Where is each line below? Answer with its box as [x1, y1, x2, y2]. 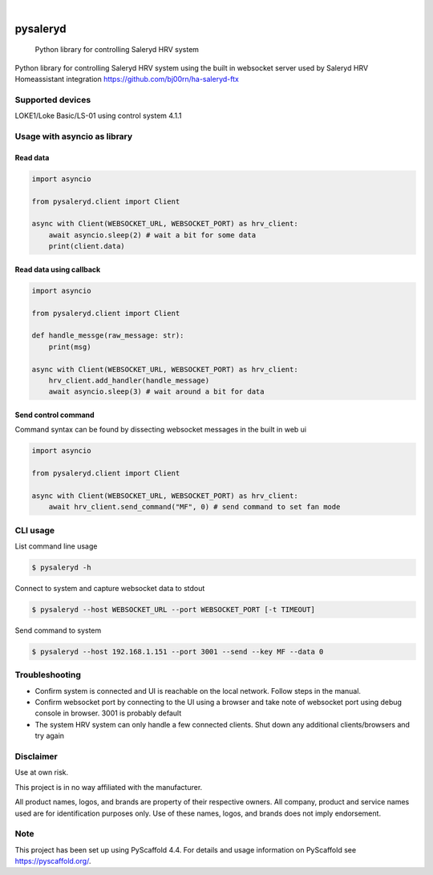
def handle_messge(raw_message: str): [31, 331, 184, 340]
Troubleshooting [14, 670, 82, 681]
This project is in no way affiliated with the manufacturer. [14, 782, 203, 792]
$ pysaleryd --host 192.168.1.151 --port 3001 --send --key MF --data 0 [31, 646, 324, 656]
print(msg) [48, 342, 91, 351]
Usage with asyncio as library [14, 131, 133, 142]
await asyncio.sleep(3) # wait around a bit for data [48, 387, 265, 396]
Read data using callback [14, 265, 101, 274]
